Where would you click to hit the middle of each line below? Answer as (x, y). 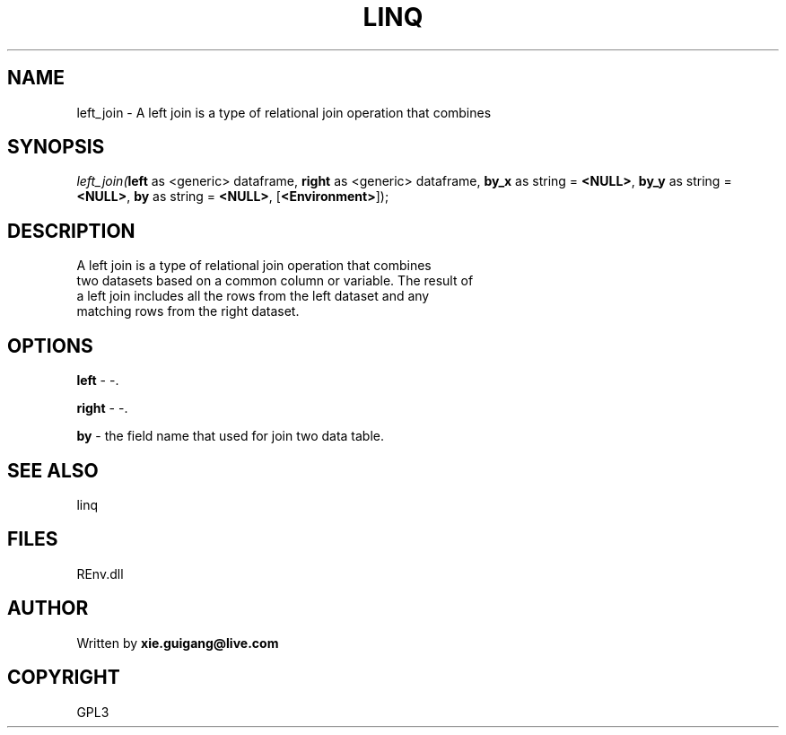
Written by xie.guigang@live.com (178, 643)
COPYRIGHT (64, 678)
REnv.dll (100, 573)
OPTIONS (50, 346)
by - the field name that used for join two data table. (231, 436)
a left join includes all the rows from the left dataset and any (253, 296)
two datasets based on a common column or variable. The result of (275, 281)
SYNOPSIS (56, 147)
